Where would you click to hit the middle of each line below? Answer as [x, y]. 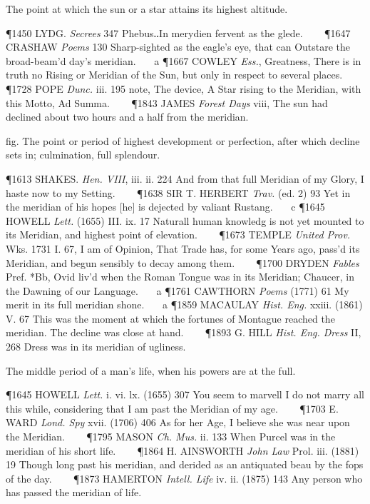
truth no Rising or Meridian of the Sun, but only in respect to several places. [174, 75]
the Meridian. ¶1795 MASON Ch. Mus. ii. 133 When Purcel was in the [171, 437]
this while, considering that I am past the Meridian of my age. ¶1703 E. [172, 408]
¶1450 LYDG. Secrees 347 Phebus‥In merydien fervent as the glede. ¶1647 [178, 32]
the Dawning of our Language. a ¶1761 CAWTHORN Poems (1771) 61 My [178, 290]
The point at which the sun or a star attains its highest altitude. [147, 9]
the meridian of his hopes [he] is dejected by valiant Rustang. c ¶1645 [165, 207]
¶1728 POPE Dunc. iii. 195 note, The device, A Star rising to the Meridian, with [184, 88]
